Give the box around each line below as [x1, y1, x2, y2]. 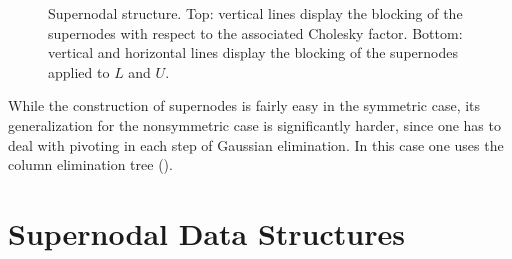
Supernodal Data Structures [8, 212, 405, 253]
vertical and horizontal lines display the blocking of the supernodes [48, 42, 458, 63]
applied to [48, 61, 110, 82]
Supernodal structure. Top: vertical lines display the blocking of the [48, 3, 463, 23]
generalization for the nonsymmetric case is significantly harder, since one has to [8, 114, 501, 135]
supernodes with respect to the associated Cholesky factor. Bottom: [48, 22, 463, 43]
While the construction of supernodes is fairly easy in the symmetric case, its [8, 95, 481, 116]
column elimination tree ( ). [8, 154, 173, 175]
